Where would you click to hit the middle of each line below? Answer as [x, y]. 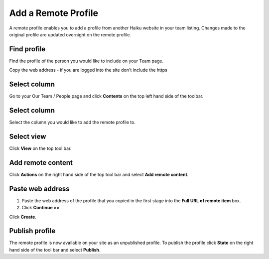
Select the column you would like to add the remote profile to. [72, 123]
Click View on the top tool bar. [40, 148]
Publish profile [32, 231]
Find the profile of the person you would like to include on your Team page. [86, 61]
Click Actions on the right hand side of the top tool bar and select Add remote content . [99, 174]
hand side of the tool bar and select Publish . [55, 250]
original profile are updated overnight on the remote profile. [70, 34]
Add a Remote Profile [54, 13]
